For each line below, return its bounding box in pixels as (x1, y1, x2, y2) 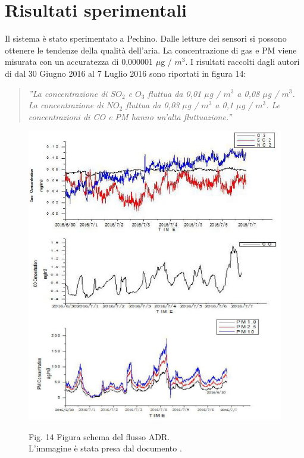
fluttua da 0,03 (126, 99, 180, 111)
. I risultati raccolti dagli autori (185, 55, 300, 68)
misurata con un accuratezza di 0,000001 (5, 55, 153, 68)
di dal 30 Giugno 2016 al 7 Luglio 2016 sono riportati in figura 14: (5, 67, 246, 79)
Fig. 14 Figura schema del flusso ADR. (29, 430, 170, 443)
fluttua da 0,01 (148, 87, 202, 99)
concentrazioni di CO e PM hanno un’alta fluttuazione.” (28, 110, 232, 123)
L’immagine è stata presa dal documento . (29, 442, 182, 454)
